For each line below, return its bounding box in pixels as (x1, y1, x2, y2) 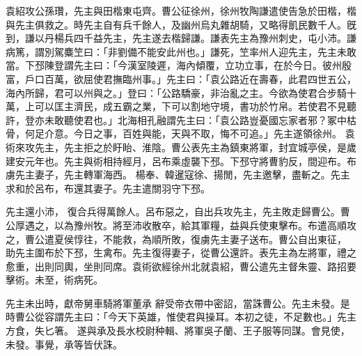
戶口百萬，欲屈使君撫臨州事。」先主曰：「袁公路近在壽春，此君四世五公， (24, 71, 356, 86)
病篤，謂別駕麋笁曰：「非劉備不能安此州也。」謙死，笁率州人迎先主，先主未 (6, 44, 347, 59)
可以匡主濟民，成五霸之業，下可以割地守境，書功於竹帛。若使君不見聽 (34, 99, 356, 114)
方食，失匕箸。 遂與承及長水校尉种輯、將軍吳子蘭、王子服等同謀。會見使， (6, 323, 350, 338)
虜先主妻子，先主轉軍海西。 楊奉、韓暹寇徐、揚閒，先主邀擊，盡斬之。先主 (6, 167, 350, 182)
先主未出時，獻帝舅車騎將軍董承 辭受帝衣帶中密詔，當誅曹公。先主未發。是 (6, 295, 350, 310)
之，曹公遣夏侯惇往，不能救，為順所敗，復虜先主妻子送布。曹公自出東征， (6, 231, 347, 246)
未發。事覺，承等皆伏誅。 (6, 336, 123, 351)
